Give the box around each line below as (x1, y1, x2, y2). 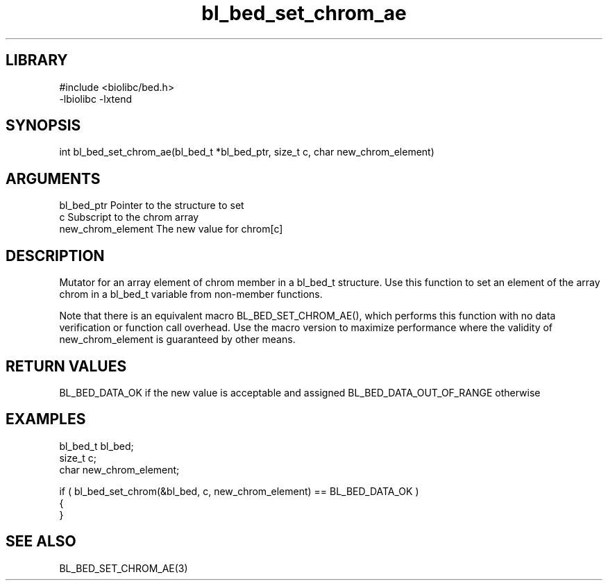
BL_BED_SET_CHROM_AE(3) (59, 562, 188, 574)
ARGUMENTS (6, 169, 101, 187)
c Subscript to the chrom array (59, 211, 199, 224)
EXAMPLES (6, 410, 86, 428)
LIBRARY (6, 51, 68, 69)
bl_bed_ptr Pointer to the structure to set (59, 199, 244, 212)
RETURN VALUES (6, 357, 127, 375)
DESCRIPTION (6, 246, 105, 265)
